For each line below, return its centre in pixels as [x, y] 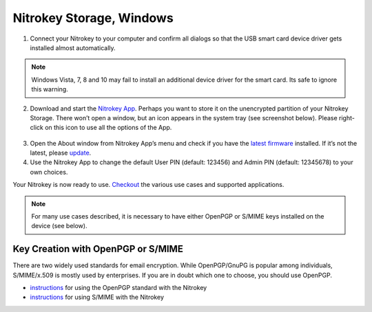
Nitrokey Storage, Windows [93, 18]
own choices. [49, 172]
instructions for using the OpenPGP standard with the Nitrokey [118, 288]
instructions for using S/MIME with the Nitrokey [97, 297]
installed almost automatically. [73, 47]
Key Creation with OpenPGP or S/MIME [98, 249]
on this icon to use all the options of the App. [108, 128]
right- [347, 118]
